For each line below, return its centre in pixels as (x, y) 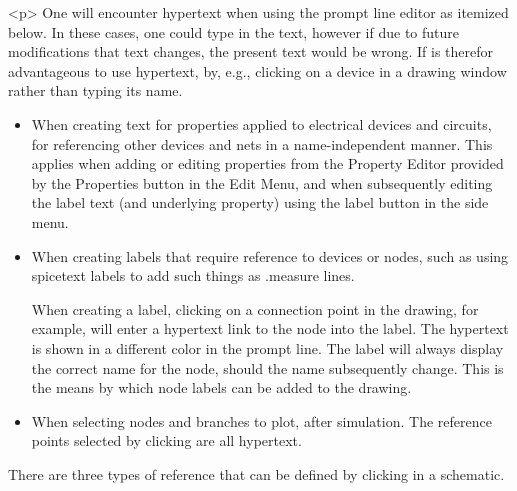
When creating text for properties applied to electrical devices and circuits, (261, 123)
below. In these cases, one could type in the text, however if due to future (233, 31)
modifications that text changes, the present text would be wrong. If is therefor (251, 51)
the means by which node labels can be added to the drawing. (221, 387)
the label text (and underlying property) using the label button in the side (260, 202)
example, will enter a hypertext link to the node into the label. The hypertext (270, 328)
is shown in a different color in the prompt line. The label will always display (267, 347)
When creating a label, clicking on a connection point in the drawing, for (255, 308)
